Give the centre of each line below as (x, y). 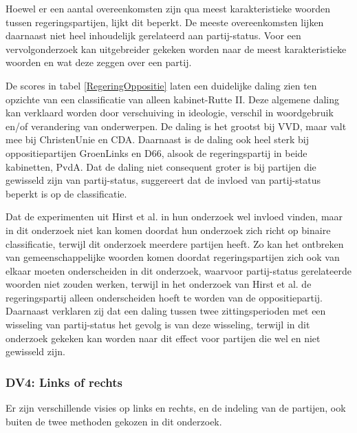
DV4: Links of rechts (64, 382)
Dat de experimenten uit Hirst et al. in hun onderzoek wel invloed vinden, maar (174, 216)
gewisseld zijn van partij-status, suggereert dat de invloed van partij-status (163, 180)
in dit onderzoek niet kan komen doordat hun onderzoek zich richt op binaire (168, 230)
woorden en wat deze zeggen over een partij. (99, 62)
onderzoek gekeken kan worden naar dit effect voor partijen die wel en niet (163, 338)
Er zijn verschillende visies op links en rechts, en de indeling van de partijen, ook (176, 408)
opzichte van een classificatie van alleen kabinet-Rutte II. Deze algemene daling (173, 99)
